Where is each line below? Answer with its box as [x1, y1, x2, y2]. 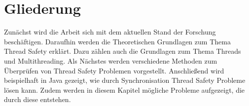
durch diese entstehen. [4, 94, 71, 105]
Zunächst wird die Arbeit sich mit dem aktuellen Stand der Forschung [4, 27, 216, 37]
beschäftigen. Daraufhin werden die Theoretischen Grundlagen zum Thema [4, 36, 231, 46]
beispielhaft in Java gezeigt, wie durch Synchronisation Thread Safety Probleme [4, 75, 246, 85]
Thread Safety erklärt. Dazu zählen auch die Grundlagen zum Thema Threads [4, 46, 241, 56]
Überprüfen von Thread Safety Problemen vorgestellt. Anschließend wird [4, 65, 224, 75]
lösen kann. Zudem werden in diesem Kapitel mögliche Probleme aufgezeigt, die [4, 84, 245, 95]
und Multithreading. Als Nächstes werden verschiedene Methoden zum [4, 55, 217, 66]
